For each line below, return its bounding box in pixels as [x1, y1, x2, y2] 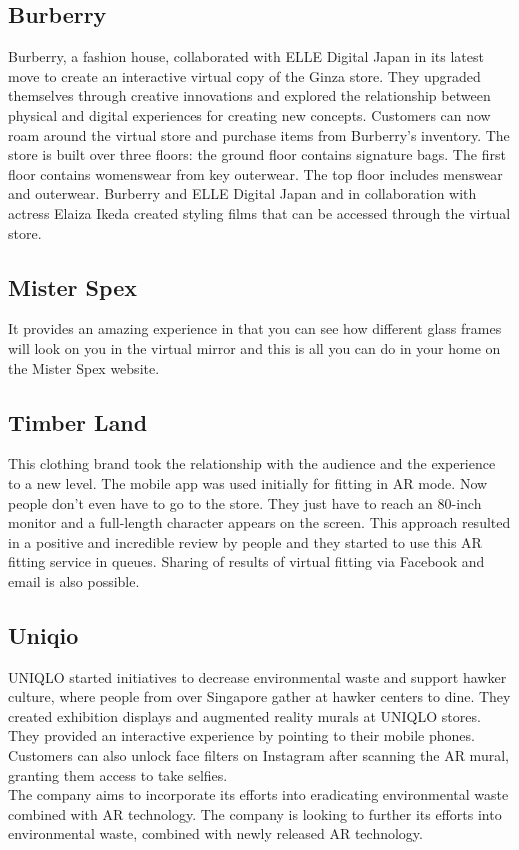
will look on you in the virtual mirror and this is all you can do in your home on [8, 337, 501, 358]
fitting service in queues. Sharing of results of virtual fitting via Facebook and [8, 551, 485, 572]
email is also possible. [8, 570, 140, 591]
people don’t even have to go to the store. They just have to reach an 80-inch [8, 492, 482, 513]
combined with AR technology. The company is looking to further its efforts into [8, 803, 502, 824]
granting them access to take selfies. [8, 764, 228, 785]
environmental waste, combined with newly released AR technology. [8, 823, 423, 844]
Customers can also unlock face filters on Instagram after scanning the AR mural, [8, 745, 509, 766]
